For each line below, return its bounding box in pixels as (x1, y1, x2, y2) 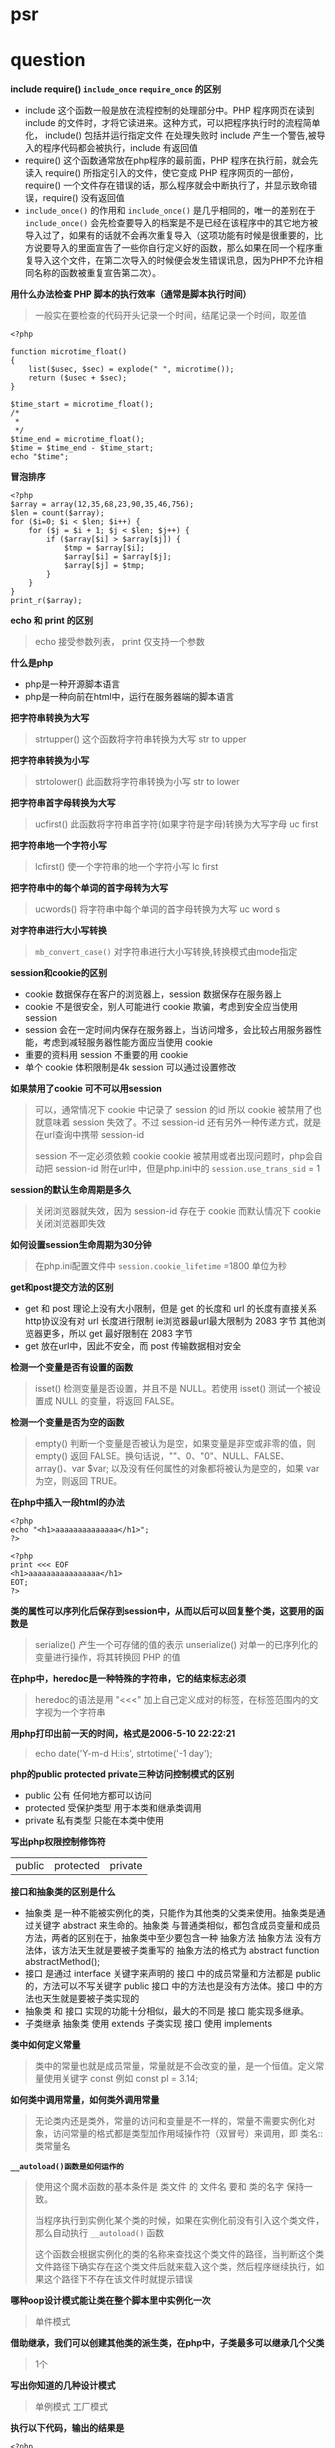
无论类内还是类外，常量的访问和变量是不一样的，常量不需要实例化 (34, 2115, 307, 2127)
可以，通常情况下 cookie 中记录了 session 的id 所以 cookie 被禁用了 (34, 1104, 313, 1116)
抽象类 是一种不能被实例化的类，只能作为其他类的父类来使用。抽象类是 (24, 1907, 317, 1919)
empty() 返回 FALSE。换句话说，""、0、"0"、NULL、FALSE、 (34, 1450, 290, 1462)
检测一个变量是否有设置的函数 (10, 1361, 133, 1373)
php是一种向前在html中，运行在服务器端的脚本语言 (24, 691, 235, 703)
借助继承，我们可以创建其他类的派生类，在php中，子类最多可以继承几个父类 (10, 2337, 325, 2349)
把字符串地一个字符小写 (10, 839, 107, 852)
